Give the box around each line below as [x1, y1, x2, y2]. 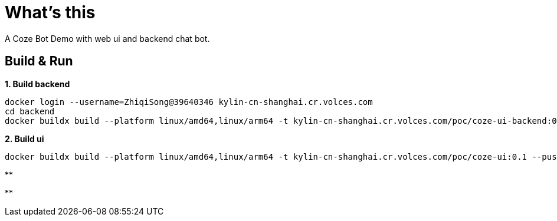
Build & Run [5, 54, 73, 69]
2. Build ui [5, 133, 44, 144]
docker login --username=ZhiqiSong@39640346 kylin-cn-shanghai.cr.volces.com [5, 97, 373, 107]
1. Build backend [5, 78, 70, 89]
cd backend [5, 106, 55, 116]
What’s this [5, 2, 96, 22]
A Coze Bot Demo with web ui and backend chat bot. [5, 33, 210, 44]
